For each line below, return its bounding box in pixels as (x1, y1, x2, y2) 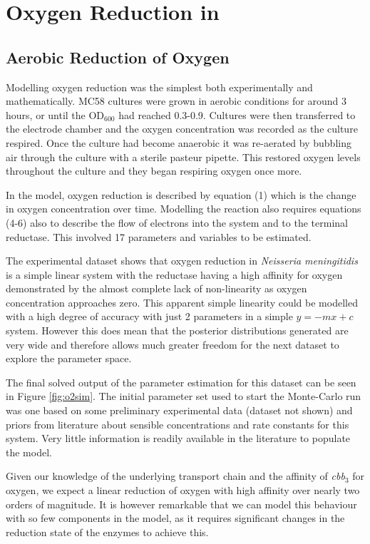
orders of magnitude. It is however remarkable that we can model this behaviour (6, 496, 357, 511)
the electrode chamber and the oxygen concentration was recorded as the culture (6, 121, 358, 136)
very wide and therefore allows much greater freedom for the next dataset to (6, 337, 339, 351)
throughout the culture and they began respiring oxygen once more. (6, 163, 302, 178)
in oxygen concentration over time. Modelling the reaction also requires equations (6, 201, 361, 216)
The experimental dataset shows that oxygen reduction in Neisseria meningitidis (6, 253, 358, 268)
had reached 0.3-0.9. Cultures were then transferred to (118, 107, 356, 122)
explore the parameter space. (6, 351, 132, 366)
